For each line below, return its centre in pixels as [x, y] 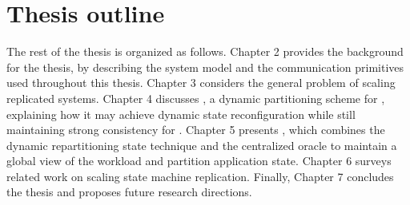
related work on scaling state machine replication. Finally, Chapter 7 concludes [200, 176]
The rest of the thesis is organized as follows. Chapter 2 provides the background [205, 51]
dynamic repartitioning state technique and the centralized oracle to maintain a [202, 145]
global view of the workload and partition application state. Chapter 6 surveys [199, 161]
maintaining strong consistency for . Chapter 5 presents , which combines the [196, 130]
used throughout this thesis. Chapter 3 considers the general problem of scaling [201, 83]
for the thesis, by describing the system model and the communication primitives [205, 67]
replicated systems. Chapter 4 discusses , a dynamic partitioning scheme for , [196, 98]
